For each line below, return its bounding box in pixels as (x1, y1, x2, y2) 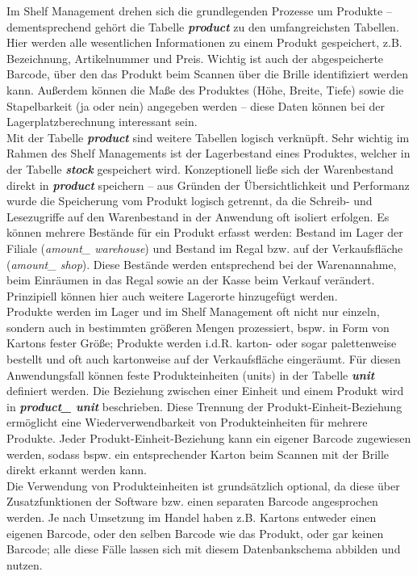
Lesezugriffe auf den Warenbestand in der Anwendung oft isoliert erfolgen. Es (6, 208, 390, 225)
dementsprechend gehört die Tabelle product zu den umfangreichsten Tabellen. (6, 18, 399, 35)
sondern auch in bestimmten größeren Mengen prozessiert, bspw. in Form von (6, 318, 390, 335)
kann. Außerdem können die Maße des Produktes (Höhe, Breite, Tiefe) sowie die (6, 81, 404, 98)
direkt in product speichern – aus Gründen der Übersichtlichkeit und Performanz (6, 176, 410, 193)
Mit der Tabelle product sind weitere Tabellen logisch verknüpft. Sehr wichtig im (6, 128, 410, 145)
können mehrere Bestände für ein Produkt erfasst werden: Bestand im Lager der (6, 224, 403, 241)
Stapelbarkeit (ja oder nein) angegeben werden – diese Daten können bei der (6, 97, 386, 114)
